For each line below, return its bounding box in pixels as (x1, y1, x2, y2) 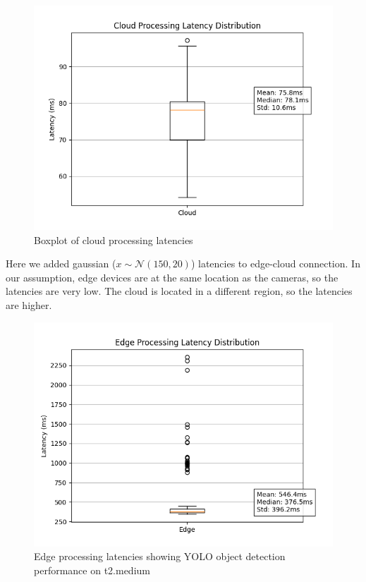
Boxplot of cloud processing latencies (34, 232, 193, 247)
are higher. (6, 297, 52, 312)
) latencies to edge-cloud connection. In (190, 256, 360, 271)
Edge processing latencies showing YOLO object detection (34, 549, 286, 564)
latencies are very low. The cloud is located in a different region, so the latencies (6, 284, 353, 298)
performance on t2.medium (34, 562, 150, 577)
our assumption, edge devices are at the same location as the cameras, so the (6, 269, 338, 284)
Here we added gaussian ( (6, 256, 116, 271)
